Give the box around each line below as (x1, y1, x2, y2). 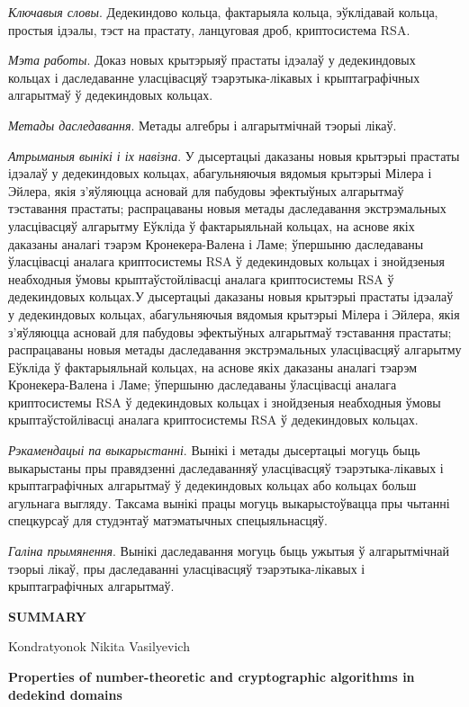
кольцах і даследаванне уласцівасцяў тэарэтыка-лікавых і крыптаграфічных (8, 67, 420, 86)
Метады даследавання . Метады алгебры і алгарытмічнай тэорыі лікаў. (8, 115, 397, 134)
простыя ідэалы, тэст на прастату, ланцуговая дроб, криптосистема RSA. (8, 20, 410, 39)
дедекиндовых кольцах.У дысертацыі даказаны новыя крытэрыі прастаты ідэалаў (8, 287, 454, 306)
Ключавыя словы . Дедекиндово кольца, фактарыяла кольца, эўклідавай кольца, (8, 3, 438, 21)
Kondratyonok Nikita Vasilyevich (8, 637, 190, 656)
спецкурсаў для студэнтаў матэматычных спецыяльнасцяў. (8, 511, 328, 530)
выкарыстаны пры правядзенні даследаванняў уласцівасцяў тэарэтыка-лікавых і (8, 458, 444, 477)
